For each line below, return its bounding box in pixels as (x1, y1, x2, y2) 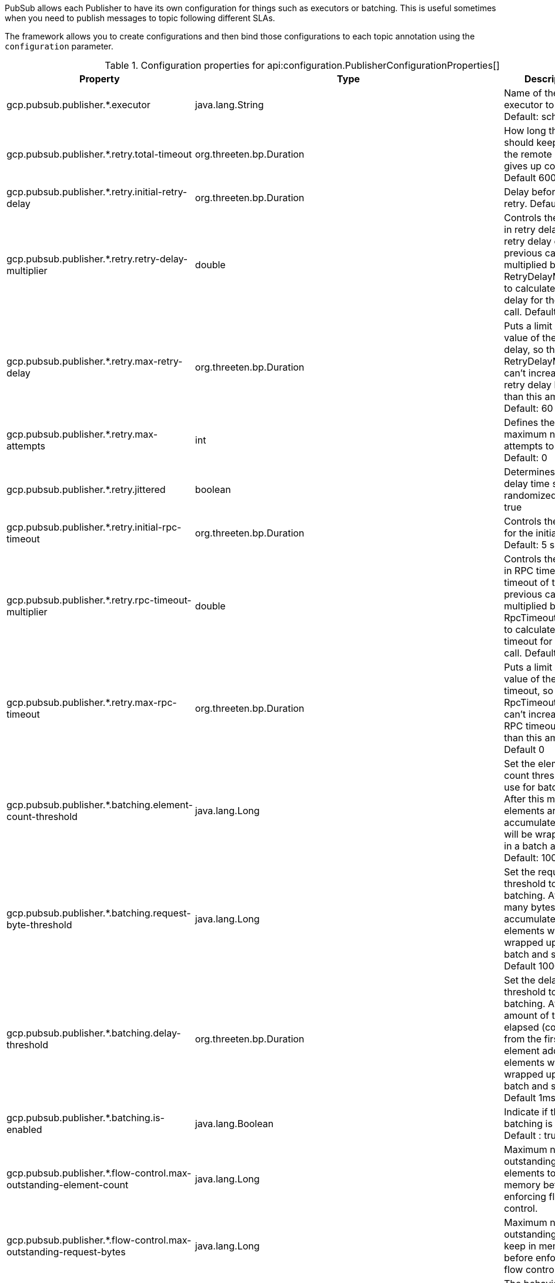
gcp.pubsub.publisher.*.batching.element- (6, 799, 193, 811)
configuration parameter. (5, 41, 113, 51)
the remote (504, 148, 552, 160)
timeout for (504, 635, 553, 647)
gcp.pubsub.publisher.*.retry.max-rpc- (6, 697, 177, 708)
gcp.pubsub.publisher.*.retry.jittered (6, 484, 166, 495)
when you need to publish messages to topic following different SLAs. (5, 13, 275, 23)
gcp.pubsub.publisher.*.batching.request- (6, 907, 191, 919)
